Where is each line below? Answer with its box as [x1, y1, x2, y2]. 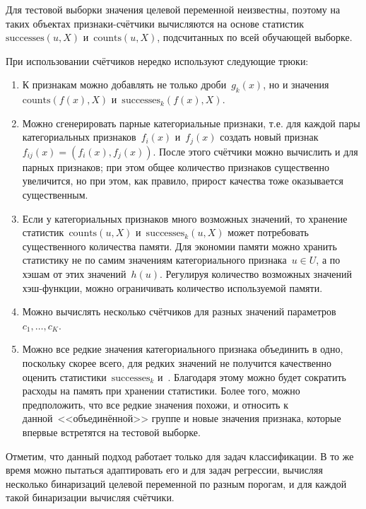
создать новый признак [220, 129, 319, 144]
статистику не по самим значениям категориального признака [22, 252, 287, 267]
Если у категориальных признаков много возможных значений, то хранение [22, 211, 348, 226]
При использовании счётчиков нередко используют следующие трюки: [6, 53, 309, 68]
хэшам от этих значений [22, 266, 126, 281]
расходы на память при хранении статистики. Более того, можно [22, 383, 300, 398]
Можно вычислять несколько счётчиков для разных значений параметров [22, 304, 336, 319]
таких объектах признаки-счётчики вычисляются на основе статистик [6, 16, 304, 30]
